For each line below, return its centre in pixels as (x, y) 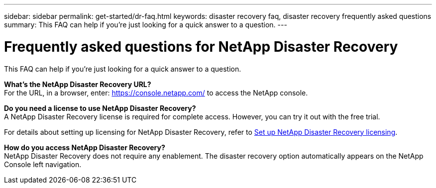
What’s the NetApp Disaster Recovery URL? (78, 84)
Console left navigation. (43, 164)
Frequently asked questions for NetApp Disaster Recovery (201, 47)
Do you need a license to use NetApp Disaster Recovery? (100, 108)
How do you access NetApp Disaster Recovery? (85, 147)
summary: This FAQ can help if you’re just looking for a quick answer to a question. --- (146, 25)
